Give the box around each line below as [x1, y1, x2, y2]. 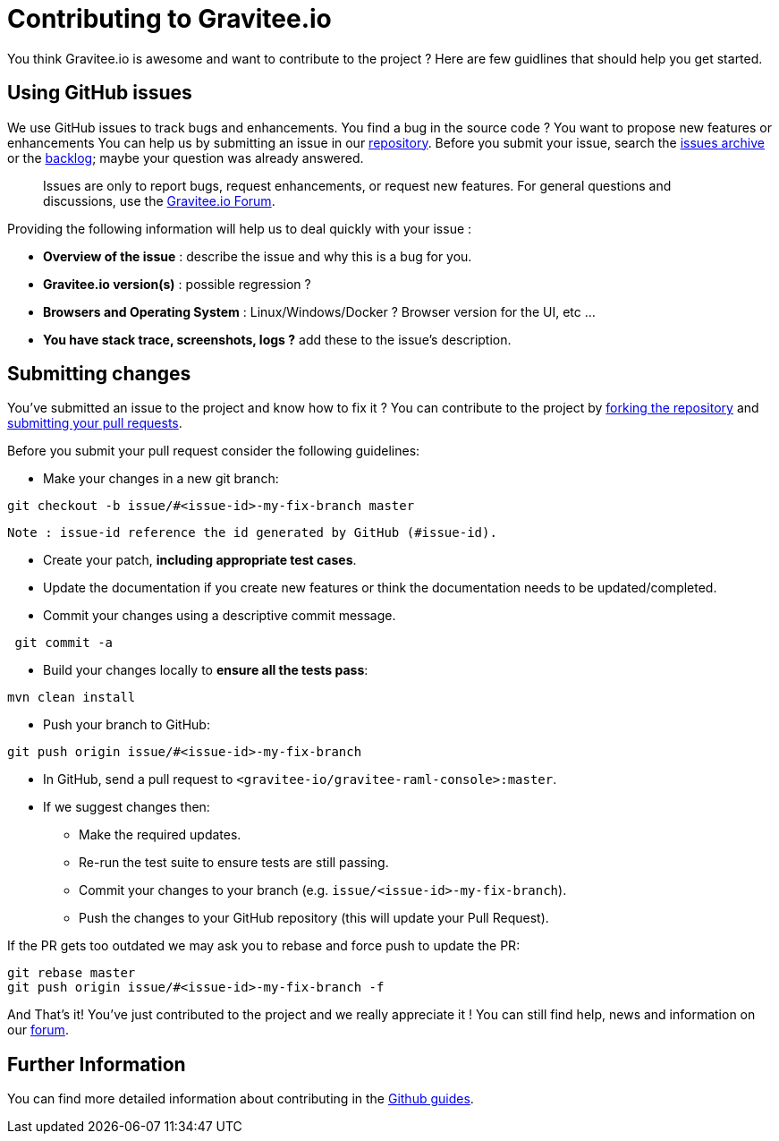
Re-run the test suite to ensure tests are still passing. [79, 855, 389, 871]
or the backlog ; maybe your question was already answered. [7, 149, 364, 166]
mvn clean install [7, 690, 136, 705]
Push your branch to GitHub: [43, 717, 210, 733]
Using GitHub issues [7, 81, 192, 105]
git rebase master [7, 966, 136, 981]
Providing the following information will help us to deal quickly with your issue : [7, 220, 472, 236]
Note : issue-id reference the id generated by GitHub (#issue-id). [7, 525, 497, 541]
